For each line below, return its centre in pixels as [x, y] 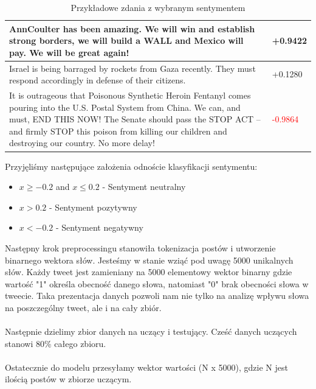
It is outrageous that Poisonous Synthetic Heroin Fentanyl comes [130, 95]
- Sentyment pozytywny [93, 207]
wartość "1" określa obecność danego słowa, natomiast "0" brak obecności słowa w [157, 283]
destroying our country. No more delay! [82, 143]
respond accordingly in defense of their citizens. [98, 80]
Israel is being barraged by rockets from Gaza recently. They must [132, 68]
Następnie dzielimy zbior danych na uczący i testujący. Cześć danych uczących [151, 331]
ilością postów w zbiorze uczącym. [68, 379]
